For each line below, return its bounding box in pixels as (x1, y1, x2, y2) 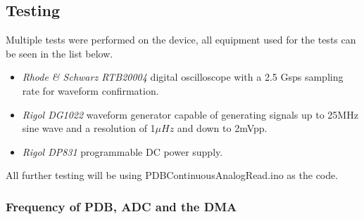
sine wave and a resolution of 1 (22, 121, 156, 135)
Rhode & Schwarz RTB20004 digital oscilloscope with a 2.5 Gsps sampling (22, 69, 344, 84)
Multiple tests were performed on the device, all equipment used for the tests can (6, 32, 356, 47)
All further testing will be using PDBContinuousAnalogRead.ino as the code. (6, 168, 339, 182)
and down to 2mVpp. (177, 121, 268, 135)
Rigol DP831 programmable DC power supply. (22, 144, 223, 159)
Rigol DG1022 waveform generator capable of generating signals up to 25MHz (22, 107, 358, 121)
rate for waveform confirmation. (22, 83, 159, 98)
